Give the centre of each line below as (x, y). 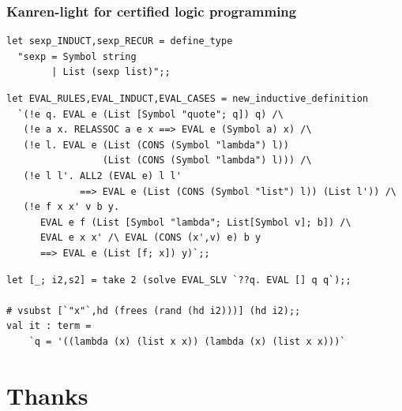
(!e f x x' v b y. (71, 207)
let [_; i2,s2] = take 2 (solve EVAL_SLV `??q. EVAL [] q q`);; (179, 280)
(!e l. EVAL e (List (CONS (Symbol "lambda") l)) (156, 145)
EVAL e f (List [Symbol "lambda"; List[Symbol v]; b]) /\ (195, 222)
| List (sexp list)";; (111, 72)
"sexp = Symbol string (77, 56)
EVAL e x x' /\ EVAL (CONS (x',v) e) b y (150, 238)
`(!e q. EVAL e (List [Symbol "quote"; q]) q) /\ (150, 114)
